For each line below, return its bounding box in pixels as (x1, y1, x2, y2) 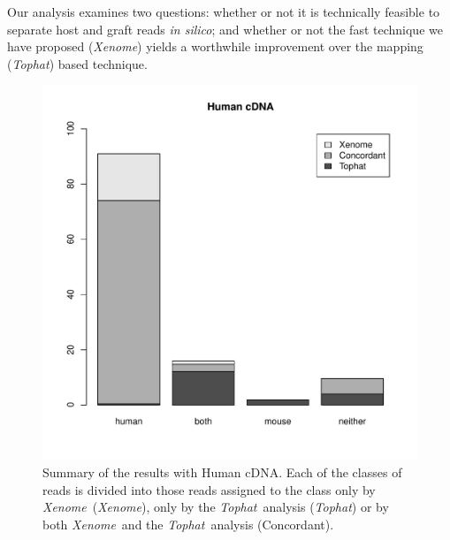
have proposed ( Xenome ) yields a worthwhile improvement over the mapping (7, 37, 423, 56)
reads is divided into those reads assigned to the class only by (42, 480, 376, 498)
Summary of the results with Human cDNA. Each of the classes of (42, 462, 402, 481)
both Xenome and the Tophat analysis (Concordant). (42, 514, 334, 533)
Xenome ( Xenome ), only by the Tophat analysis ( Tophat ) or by (42, 498, 389, 516)
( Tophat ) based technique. (7, 54, 148, 72)
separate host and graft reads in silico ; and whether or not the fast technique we (7, 19, 443, 38)
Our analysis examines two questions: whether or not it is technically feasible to (7, 3, 440, 20)
